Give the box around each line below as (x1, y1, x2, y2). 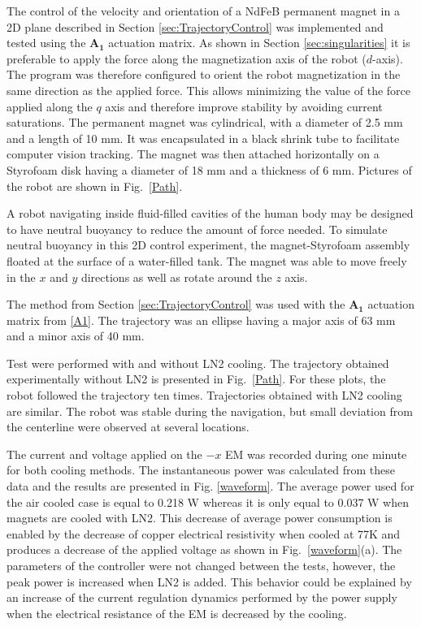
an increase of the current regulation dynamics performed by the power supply (7, 589, 397, 606)
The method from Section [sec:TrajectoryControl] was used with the (7, 296, 345, 313)
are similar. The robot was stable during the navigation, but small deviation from (7, 402, 413, 419)
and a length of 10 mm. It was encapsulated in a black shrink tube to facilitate (7, 129, 400, 146)
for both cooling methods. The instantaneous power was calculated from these (7, 461, 396, 478)
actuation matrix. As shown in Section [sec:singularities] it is (108, 34, 410, 51)
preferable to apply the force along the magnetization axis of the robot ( (7, 50, 367, 67)
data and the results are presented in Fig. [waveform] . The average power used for (7, 478, 414, 495)
